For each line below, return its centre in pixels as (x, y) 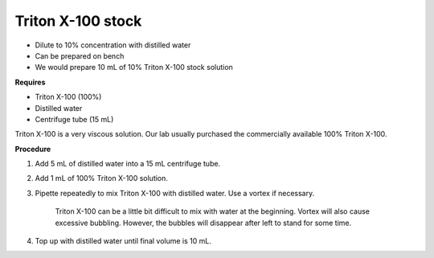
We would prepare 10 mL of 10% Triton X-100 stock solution (134, 68)
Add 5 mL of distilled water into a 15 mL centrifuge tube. (128, 164)
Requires (30, 82)
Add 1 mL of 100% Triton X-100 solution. (102, 178)
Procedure (33, 149)
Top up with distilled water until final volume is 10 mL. (123, 241)
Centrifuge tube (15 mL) (74, 119)
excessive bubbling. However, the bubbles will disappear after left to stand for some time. (203, 223)
